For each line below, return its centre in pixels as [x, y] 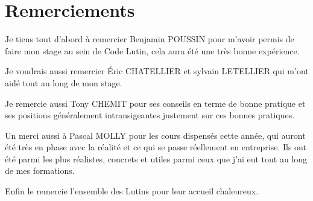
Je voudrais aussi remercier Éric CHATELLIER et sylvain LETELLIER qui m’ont [157, 71]
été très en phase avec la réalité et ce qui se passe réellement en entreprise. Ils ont [156, 147]
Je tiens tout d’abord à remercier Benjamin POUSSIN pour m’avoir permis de [150, 39]
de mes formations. [40, 171]
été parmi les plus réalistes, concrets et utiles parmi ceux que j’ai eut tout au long [156, 158]
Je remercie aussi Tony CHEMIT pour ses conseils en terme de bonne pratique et [155, 103]
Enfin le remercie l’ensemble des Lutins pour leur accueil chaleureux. [132, 191]
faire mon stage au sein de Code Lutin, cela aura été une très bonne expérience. [152, 50]
